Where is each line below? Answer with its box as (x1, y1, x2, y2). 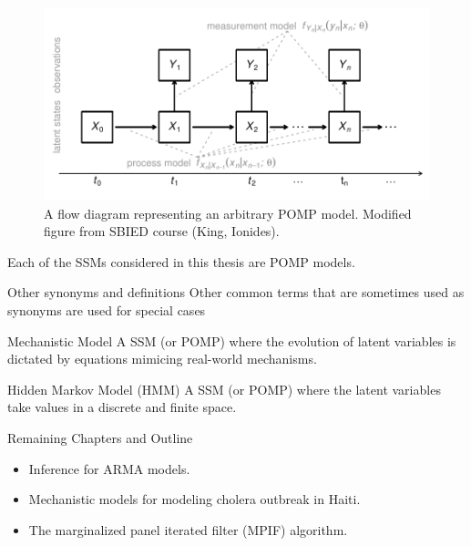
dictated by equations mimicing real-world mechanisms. (7, 349, 317, 368)
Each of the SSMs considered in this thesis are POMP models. (7, 252, 355, 271)
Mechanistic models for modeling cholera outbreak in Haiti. (28, 489, 361, 509)
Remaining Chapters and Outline (7, 428, 193, 447)
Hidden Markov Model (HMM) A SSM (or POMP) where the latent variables (7, 379, 441, 398)
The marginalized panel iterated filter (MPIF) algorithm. (28, 520, 348, 539)
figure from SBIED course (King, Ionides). (44, 221, 280, 241)
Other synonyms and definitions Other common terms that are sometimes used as (7, 283, 465, 302)
